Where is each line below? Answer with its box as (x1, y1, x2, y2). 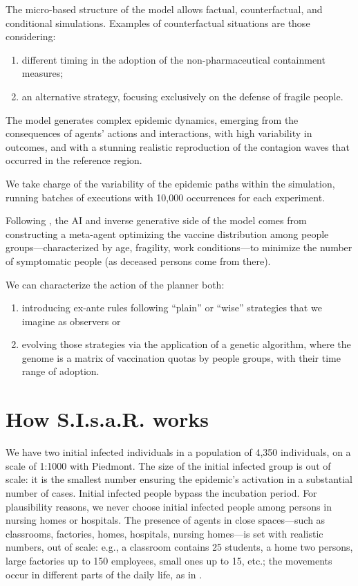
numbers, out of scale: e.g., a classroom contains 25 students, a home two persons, (6, 540, 353, 554)
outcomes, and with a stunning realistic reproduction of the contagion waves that (6, 139, 350, 154)
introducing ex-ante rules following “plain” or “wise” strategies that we (21, 300, 322, 315)
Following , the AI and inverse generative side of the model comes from (6, 213, 307, 228)
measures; (21, 66, 64, 80)
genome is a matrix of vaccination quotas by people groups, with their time (21, 350, 341, 365)
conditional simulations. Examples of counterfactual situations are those (6, 15, 310, 30)
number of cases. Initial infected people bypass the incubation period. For (6, 485, 317, 500)
